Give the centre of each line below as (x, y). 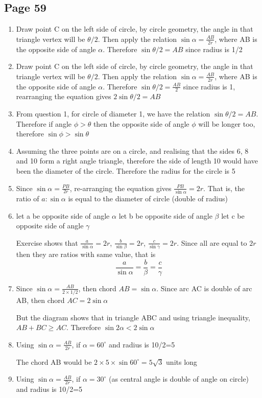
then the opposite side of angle (141, 123)
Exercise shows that (47, 242)
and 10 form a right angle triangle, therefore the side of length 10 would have (137, 161)
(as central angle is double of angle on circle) (179, 379)
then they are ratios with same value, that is (86, 254)
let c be (233, 215)
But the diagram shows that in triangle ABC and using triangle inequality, (133, 317)
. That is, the (224, 188)
